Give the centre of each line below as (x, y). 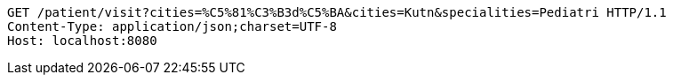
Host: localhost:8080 (82, 41)
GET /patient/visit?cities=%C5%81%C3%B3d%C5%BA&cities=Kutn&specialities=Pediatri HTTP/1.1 (337, 12)
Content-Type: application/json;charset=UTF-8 (172, 26)
